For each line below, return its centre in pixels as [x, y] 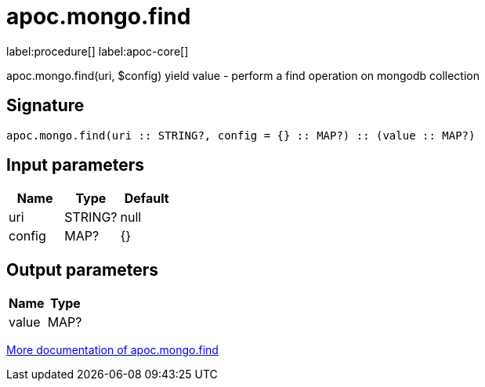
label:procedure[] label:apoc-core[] [98, 51]
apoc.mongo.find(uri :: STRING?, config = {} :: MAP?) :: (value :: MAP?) [241, 135]
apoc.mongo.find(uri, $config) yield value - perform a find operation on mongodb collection [243, 75]
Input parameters [76, 165]
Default [147, 199]
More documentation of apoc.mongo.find [112, 350]
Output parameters [82, 269]
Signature [45, 106]
